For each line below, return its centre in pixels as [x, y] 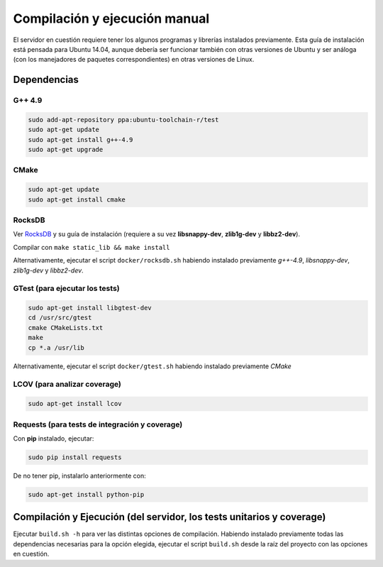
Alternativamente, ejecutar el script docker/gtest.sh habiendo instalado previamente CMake [152, 366]
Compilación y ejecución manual [111, 18]
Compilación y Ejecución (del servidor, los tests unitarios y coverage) [170, 517]
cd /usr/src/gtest [60, 318]
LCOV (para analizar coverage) [67, 385]
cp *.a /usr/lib [56, 347]
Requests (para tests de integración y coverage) [98, 424]
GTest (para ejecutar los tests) [66, 289]
